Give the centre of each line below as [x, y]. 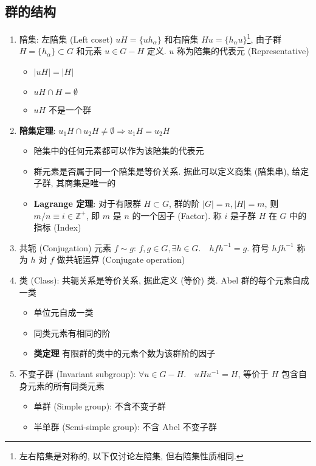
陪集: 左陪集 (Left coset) [66, 39]
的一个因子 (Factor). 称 [177, 215]
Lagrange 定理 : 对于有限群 [87, 203]
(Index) [67, 227]
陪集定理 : [37, 130]
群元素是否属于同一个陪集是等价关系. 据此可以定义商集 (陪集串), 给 [167, 171]
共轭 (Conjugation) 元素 [65, 247]
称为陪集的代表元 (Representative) [243, 51]
